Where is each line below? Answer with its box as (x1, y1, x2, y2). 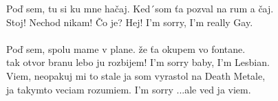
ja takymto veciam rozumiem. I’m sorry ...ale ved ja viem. (6, 82, 251, 96)
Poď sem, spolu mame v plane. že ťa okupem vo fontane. (6, 41, 246, 56)
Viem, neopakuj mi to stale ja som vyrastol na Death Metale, (6, 68, 266, 82)
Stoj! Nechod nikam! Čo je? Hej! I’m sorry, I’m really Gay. (6, 14, 253, 29)
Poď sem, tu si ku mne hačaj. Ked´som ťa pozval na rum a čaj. (6, 1, 274, 15)
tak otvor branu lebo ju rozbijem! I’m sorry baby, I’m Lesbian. (6, 55, 270, 69)
